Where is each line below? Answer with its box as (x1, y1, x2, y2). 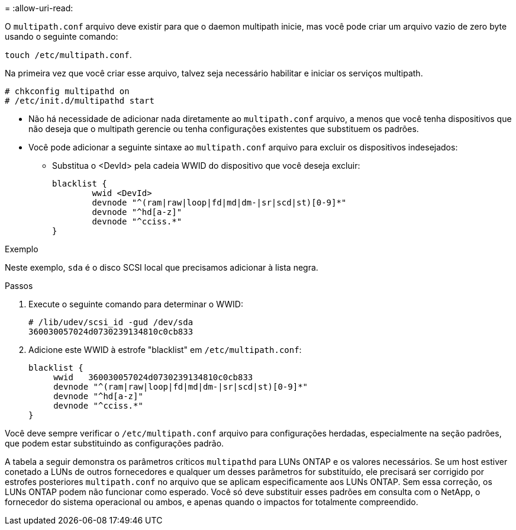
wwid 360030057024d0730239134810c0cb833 (53, 372, 253, 382)
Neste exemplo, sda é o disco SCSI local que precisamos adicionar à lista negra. (5, 262, 318, 272)
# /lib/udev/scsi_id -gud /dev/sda (28, 317, 193, 327)
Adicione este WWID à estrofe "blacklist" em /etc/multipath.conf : (28, 345, 302, 355)
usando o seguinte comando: (5, 31, 118, 41)
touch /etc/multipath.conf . (5, 50, 132, 60)
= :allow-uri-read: (5, 3, 73, 13)
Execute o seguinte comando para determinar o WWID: (28, 299, 243, 309)
